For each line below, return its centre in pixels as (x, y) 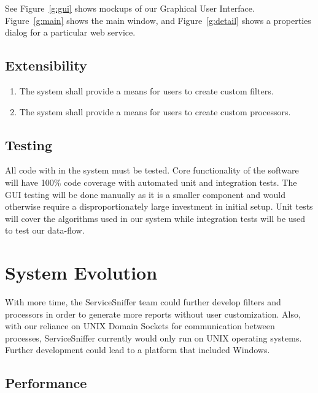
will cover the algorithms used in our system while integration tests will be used (155, 218)
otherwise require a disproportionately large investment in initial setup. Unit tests (159, 206)
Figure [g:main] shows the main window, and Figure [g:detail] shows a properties (158, 20)
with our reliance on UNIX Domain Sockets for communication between (140, 326)
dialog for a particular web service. (70, 32)
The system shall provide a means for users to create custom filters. (146, 90)
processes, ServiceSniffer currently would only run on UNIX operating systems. (153, 338)
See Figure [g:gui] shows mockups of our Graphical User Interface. (130, 8)
